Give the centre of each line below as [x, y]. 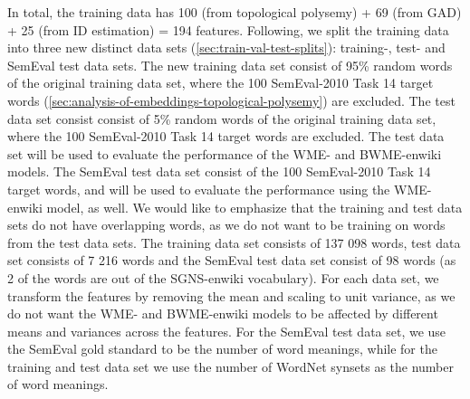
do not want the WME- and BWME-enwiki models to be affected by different [223, 313]
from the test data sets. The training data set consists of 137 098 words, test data [234, 242]
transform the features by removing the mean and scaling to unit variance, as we [231, 295]
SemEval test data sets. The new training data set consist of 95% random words [230, 65]
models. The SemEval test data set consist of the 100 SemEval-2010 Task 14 [219, 171]
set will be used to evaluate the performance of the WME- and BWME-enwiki [225, 153]
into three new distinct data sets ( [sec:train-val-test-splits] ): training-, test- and [226, 47]
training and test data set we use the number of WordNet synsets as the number [230, 366]
